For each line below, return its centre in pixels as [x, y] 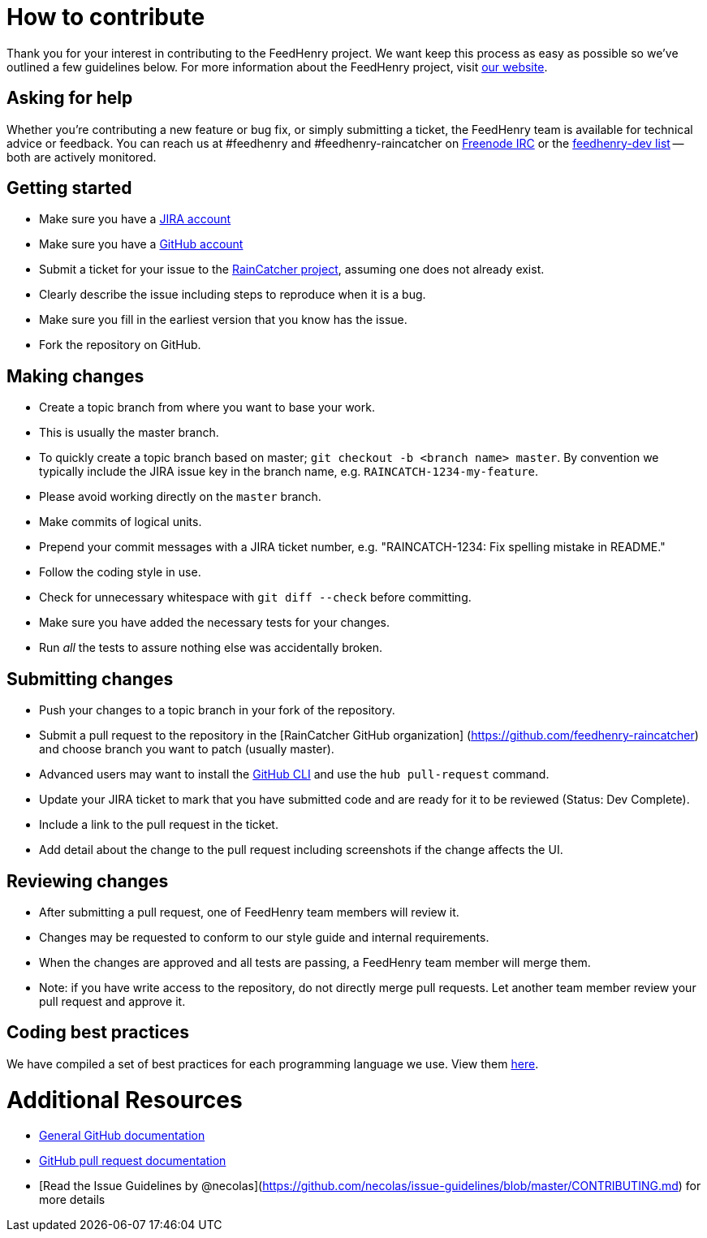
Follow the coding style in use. [120, 572]
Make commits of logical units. [121, 522]
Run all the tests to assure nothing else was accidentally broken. [211, 648]
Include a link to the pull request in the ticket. [159, 825]
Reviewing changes [88, 881]
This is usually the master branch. [129, 433]
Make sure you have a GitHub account [141, 244]
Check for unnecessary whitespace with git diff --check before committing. [255, 597]
